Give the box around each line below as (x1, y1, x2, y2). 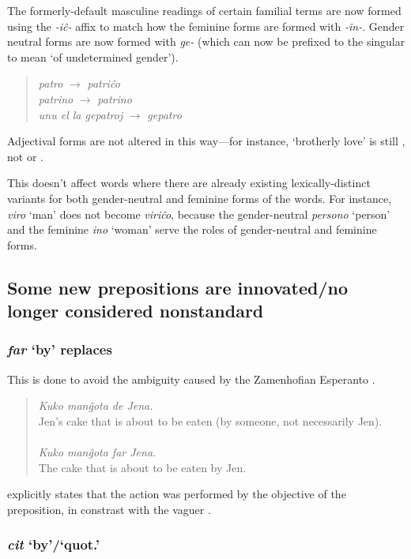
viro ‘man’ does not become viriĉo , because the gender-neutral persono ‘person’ (7, 205, 390, 222)
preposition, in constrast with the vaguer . (7, 501, 211, 517)
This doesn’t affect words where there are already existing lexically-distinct (7, 174, 371, 191)
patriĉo (87, 75, 120, 92)
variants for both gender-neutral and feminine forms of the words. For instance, (7, 189, 392, 206)
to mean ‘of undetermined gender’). (7, 48, 179, 65)
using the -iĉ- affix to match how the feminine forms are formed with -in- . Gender (7, 17, 405, 34)
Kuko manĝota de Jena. (38, 397, 153, 414)
